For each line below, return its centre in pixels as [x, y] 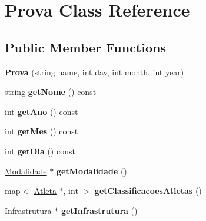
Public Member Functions [85, 47]
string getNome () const [51, 92]
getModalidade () [92, 171]
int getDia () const [40, 151]
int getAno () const [41, 111]
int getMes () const [41, 131]
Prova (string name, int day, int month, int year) [94, 72]
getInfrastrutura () [99, 210]
